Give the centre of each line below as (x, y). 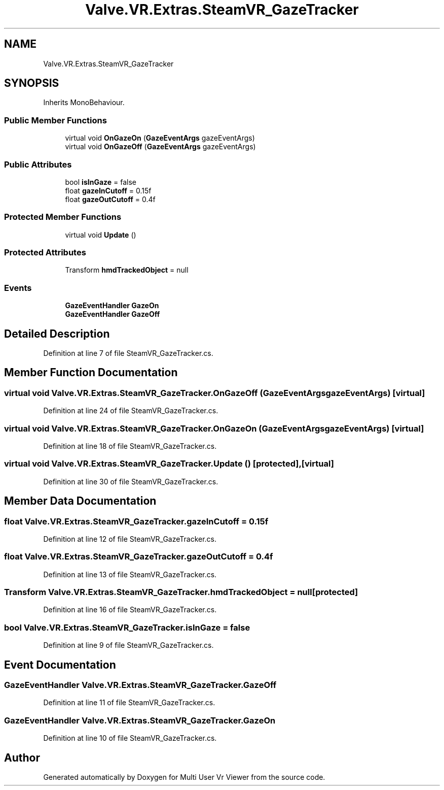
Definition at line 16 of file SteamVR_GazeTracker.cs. (130, 610)
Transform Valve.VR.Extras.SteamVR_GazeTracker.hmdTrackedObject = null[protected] (181, 592)
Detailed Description (57, 334)
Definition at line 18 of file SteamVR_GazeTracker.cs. (130, 446)
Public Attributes (38, 164)
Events (18, 288)
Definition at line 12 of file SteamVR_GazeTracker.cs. (130, 539)
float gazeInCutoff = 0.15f (108, 190)
